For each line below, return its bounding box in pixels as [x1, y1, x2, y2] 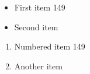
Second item [14, 20, 58, 33]
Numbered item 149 [14, 40, 85, 52]
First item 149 [14, 1, 65, 13]
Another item [14, 59, 63, 72]
